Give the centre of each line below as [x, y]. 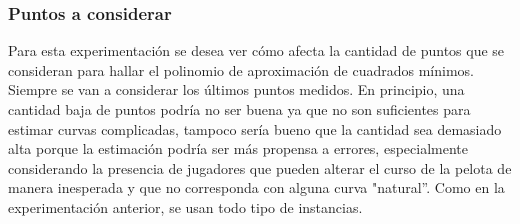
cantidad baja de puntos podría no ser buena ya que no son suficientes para [239, 109]
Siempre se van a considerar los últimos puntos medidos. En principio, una [236, 89]
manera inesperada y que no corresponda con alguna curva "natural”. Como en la [256, 187]
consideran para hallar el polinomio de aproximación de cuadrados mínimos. [241, 69]
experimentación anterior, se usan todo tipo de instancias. [185, 206]
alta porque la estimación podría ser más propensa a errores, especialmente [238, 148]
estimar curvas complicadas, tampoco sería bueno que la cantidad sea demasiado [255, 128]
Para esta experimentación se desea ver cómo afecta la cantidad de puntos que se [256, 50]
